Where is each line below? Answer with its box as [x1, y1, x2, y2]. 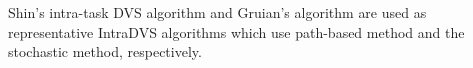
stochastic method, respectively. [8, 41, 202, 62]
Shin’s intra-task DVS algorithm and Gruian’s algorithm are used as [8, 2, 427, 22]
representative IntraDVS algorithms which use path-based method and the [8, 21, 465, 42]
